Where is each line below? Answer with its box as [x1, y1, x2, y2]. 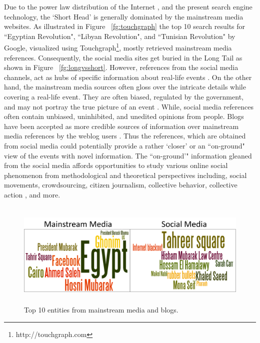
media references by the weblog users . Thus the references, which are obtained [4, 130, 246, 141]
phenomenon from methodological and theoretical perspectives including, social [4, 169, 247, 180]
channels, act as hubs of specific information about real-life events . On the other [4, 71, 252, 82]
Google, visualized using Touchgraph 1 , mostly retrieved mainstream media [4, 41, 232, 53]
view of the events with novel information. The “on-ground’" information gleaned [4, 150, 252, 160]
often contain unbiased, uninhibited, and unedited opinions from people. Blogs [4, 111, 244, 121]
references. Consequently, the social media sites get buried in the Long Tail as [4, 52, 242, 62]
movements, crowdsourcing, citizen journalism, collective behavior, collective [4, 179, 237, 190]
